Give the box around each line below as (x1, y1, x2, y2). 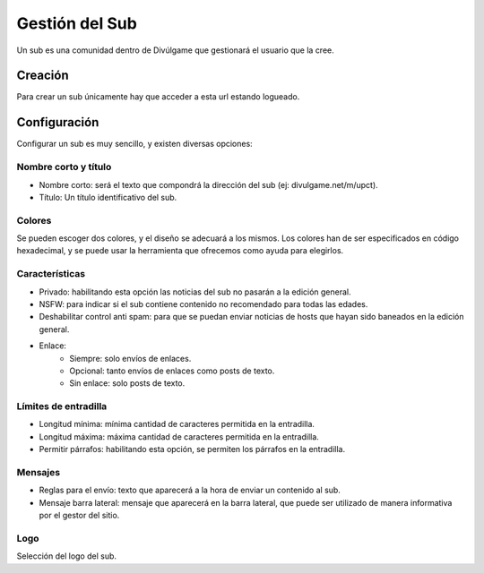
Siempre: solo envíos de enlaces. (69, 353, 192, 363)
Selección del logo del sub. (16, 551, 117, 561)
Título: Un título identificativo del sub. (39, 192, 177, 202)
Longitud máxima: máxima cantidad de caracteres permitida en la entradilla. (39, 431, 320, 442)
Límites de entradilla (16, 400, 108, 413)
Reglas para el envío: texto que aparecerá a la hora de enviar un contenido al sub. (39, 484, 341, 496)
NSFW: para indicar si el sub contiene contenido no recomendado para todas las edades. (39, 298, 368, 309)
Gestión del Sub (16, 13, 138, 33)
